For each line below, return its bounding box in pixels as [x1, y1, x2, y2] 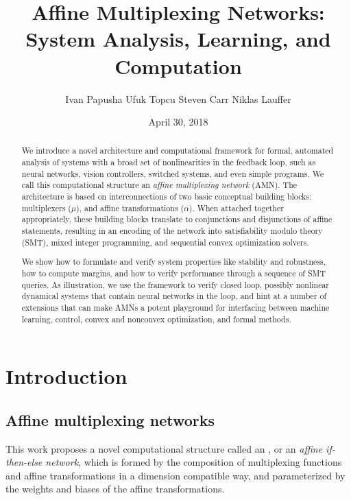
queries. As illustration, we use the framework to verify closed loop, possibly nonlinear [21, 278, 330, 290]
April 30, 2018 [148, 115, 208, 129]
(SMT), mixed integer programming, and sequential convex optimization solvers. [21, 236, 309, 248]
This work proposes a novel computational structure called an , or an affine [5, 441, 323, 455]
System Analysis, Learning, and [25, 25, 331, 53]
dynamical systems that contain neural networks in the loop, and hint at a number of [21, 290, 327, 302]
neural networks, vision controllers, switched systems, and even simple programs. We [21, 167, 324, 179]
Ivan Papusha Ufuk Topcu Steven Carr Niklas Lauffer [65, 91, 291, 106]
